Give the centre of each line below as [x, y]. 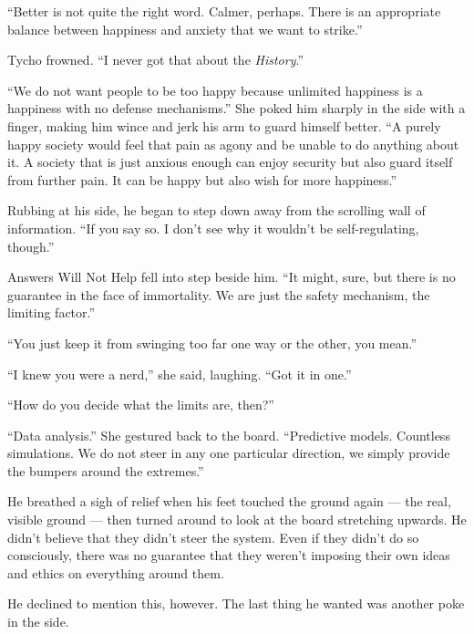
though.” [31, 246]
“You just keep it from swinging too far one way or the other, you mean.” [212, 343]
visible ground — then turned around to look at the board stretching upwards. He [237, 520]
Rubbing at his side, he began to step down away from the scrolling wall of [216, 210]
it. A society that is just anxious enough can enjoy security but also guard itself [230, 162]
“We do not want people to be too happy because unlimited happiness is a [215, 90]
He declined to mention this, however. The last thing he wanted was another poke [236, 603]
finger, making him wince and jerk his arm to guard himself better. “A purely [224, 125]
